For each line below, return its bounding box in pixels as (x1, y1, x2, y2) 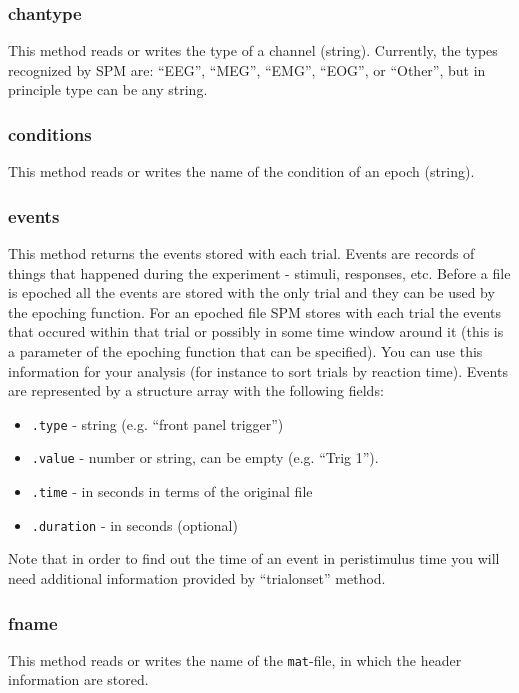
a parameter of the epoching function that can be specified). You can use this (8, 341, 483, 361)
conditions (8, 121, 92, 146)
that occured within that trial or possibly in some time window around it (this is (8, 321, 504, 342)
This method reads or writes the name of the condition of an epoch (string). (8, 161, 475, 182)
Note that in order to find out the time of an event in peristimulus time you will (8, 548, 500, 569)
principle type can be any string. (8, 79, 208, 100)
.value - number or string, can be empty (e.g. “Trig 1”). (31, 447, 379, 468)
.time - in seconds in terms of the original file (31, 481, 313, 502)
